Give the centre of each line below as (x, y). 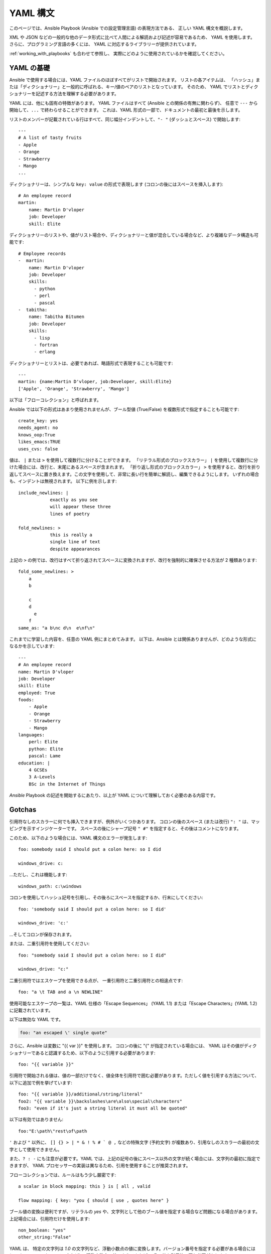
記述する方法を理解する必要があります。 (77, 94)
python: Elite (46, 749)
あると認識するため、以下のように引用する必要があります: (95, 1053)
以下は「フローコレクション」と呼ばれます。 (55, 400)
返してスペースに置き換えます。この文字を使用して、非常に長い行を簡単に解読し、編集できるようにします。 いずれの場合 (134, 474)
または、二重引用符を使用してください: (49, 944)
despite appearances (75, 549)
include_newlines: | (43, 493)
